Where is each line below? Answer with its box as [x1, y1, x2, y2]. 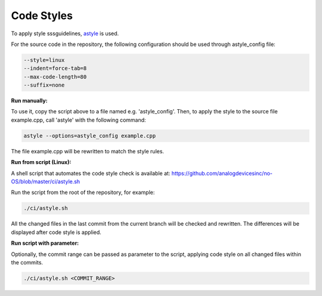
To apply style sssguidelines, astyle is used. [11, 30, 119, 37]
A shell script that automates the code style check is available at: [11, 169, 171, 177]
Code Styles [11, 9, 73, 22]
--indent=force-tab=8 [23, 65, 87, 72]
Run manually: [11, 97, 48, 104]
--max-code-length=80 [23, 73, 87, 80]
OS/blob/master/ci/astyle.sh [11, 178, 80, 185]
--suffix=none [23, 82, 65, 89]
